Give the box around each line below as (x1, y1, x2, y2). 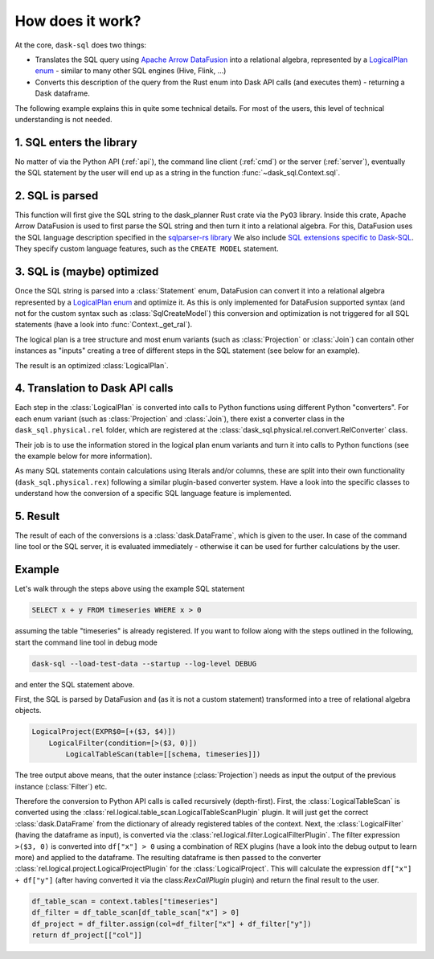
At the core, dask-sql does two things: (14, 40, 147, 50)
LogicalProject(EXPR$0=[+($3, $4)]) (31, 727, 177, 736)
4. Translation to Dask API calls (14, 382, 174, 395)
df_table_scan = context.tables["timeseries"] (31, 896, 219, 906)
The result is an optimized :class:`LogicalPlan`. (14, 360, 169, 370)
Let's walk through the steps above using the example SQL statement (14, 584, 245, 594)
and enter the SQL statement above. (14, 679, 135, 689)
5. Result (14, 509, 60, 523)
